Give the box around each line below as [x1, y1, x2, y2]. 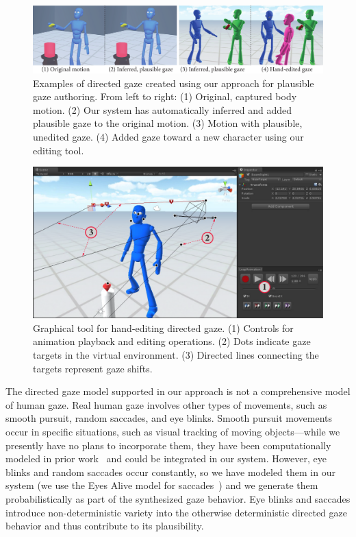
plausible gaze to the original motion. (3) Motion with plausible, [33, 116, 303, 130]
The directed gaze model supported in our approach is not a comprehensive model [5, 384, 351, 398]
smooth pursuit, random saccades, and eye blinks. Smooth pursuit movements [5, 411, 333, 425]
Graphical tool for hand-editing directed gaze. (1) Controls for [33, 320, 294, 335]
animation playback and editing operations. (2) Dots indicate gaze [33, 334, 311, 348]
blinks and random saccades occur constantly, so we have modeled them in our [5, 464, 335, 479]
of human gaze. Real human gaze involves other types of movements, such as [5, 397, 327, 411]
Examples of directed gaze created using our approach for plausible [33, 75, 314, 90]
